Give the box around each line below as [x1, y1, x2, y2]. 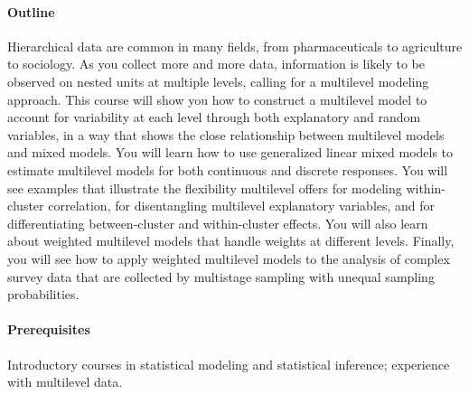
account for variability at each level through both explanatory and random [7, 108, 421, 127]
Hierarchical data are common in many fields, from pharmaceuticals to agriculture [7, 36, 463, 55]
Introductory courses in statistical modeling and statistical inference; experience [7, 354, 450, 373]
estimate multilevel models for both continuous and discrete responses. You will [7, 160, 448, 179]
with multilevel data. [7, 372, 123, 391]
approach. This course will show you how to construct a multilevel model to [7, 89, 427, 108]
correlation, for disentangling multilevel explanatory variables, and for [48, 196, 436, 215]
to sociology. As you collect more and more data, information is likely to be [7, 54, 425, 73]
